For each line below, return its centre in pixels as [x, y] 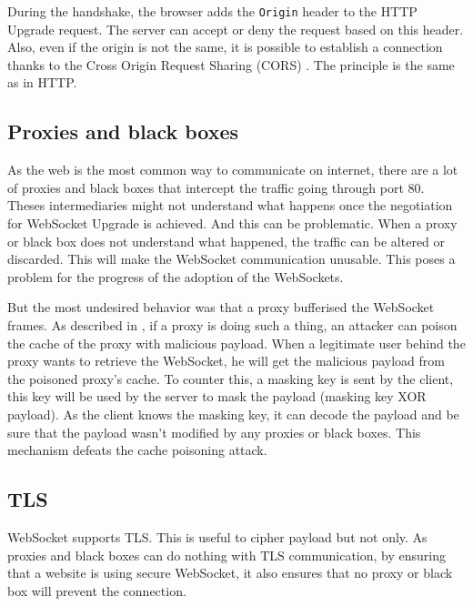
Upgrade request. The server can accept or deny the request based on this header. [236, 29]
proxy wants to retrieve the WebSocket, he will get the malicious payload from [226, 361]
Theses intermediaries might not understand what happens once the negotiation [230, 205]
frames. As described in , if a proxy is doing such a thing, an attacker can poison [232, 324]
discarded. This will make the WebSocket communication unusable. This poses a [231, 259]
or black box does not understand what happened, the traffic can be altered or [226, 241]
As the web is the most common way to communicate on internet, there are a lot [233, 170]
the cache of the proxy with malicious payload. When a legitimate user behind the [236, 343]
